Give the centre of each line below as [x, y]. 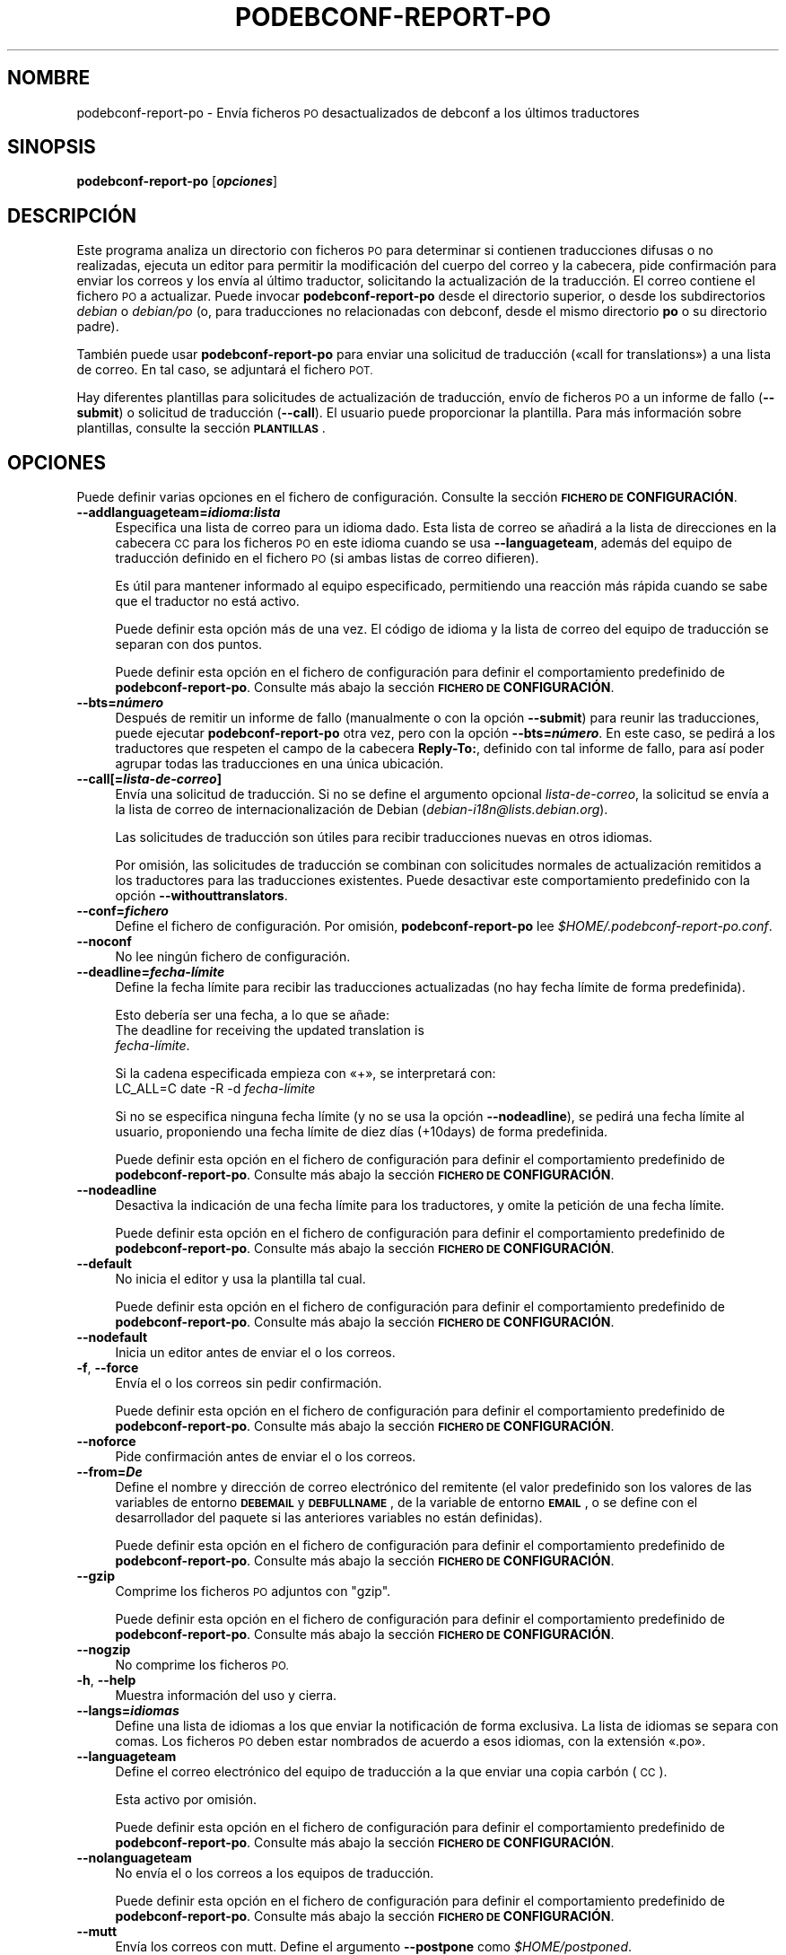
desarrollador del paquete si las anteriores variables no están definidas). [329, 1518]
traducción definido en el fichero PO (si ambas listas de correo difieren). [327, 558]
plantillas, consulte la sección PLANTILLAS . [201, 428]
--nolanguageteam [134, 1858]
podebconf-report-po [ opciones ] [177, 181]
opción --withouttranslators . [201, 896]
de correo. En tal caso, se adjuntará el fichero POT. [225, 370]
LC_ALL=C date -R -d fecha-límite [215, 1089]
